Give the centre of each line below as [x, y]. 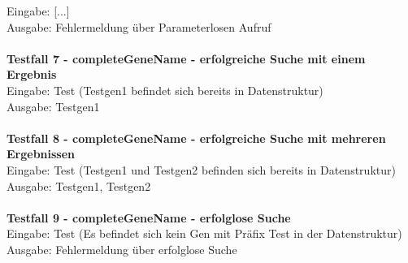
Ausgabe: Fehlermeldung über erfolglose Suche [122, 249]
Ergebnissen [41, 154]
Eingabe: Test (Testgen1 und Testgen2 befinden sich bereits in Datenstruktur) [201, 169]
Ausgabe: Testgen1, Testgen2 [79, 185]
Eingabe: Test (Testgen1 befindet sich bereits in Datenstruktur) [165, 90]
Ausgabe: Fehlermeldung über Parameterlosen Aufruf [139, 26]
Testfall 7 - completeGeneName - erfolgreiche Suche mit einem [186, 58]
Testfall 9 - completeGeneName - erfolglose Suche [149, 217]
